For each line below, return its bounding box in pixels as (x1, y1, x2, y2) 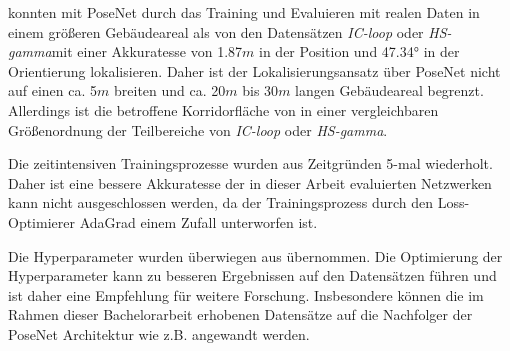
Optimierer (8, 211, 75, 232)
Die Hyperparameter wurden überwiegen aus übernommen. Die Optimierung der (8, 245, 503, 266)
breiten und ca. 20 (114, 80, 226, 101)
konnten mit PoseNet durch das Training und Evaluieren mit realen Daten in (8, 2, 480, 22)
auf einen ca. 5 (8, 80, 98, 101)
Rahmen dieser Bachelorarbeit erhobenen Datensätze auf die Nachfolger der (8, 304, 473, 325)
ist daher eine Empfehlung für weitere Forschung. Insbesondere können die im (8, 284, 484, 305)
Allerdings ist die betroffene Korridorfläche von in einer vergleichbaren (8, 99, 439, 120)
